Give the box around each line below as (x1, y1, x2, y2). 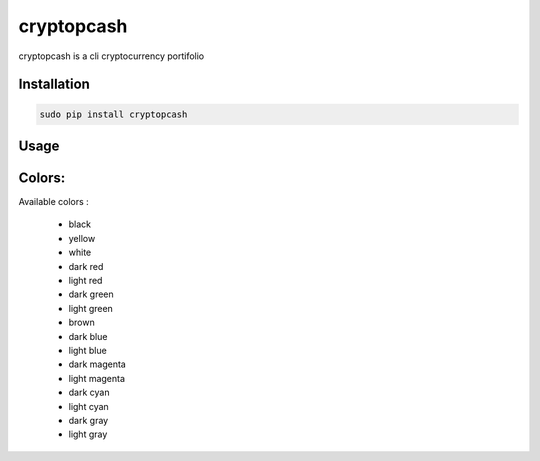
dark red (68, 260, 104, 272)
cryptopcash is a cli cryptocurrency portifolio (18, 50, 205, 62)
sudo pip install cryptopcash (39, 108, 188, 120)
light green (68, 302, 114, 314)
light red (68, 275, 103, 287)
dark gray (68, 414, 109, 426)
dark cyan (68, 386, 110, 399)
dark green (68, 288, 114, 300)
